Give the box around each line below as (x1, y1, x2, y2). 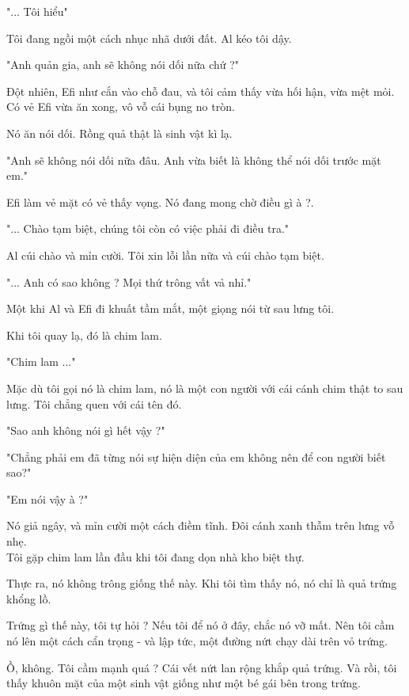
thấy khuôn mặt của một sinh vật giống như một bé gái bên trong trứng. (6, 675, 361, 691)
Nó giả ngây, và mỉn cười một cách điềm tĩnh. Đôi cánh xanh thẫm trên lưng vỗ (6, 517, 395, 534)
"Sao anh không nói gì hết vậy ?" (6, 422, 165, 439)
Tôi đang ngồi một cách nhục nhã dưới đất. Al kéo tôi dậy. (6, 29, 292, 46)
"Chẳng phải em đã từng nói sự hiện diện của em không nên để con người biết (6, 448, 386, 465)
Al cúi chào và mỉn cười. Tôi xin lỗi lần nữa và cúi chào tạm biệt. (6, 246, 324, 263)
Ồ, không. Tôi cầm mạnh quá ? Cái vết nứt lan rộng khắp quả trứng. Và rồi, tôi (6, 659, 397, 675)
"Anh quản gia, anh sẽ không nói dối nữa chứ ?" (6, 56, 240, 73)
